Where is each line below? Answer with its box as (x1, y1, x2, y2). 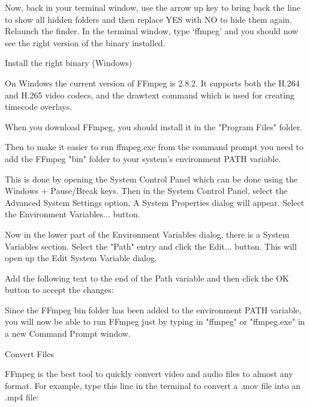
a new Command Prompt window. (5, 327, 131, 340)
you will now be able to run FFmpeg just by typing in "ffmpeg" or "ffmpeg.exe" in (5, 315, 305, 328)
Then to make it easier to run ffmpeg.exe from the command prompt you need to (5, 140, 303, 153)
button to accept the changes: (5, 283, 114, 296)
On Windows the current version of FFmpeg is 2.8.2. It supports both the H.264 (5, 76, 300, 89)
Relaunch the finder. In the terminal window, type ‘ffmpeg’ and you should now (5, 25, 299, 37)
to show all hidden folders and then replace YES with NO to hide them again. (5, 13, 292, 25)
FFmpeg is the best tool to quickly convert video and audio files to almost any (5, 367, 293, 380)
